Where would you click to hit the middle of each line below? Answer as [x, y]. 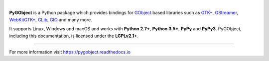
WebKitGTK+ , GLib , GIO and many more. [51, 19]
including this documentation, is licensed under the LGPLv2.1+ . [74, 36]
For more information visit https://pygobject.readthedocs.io [70, 52]
